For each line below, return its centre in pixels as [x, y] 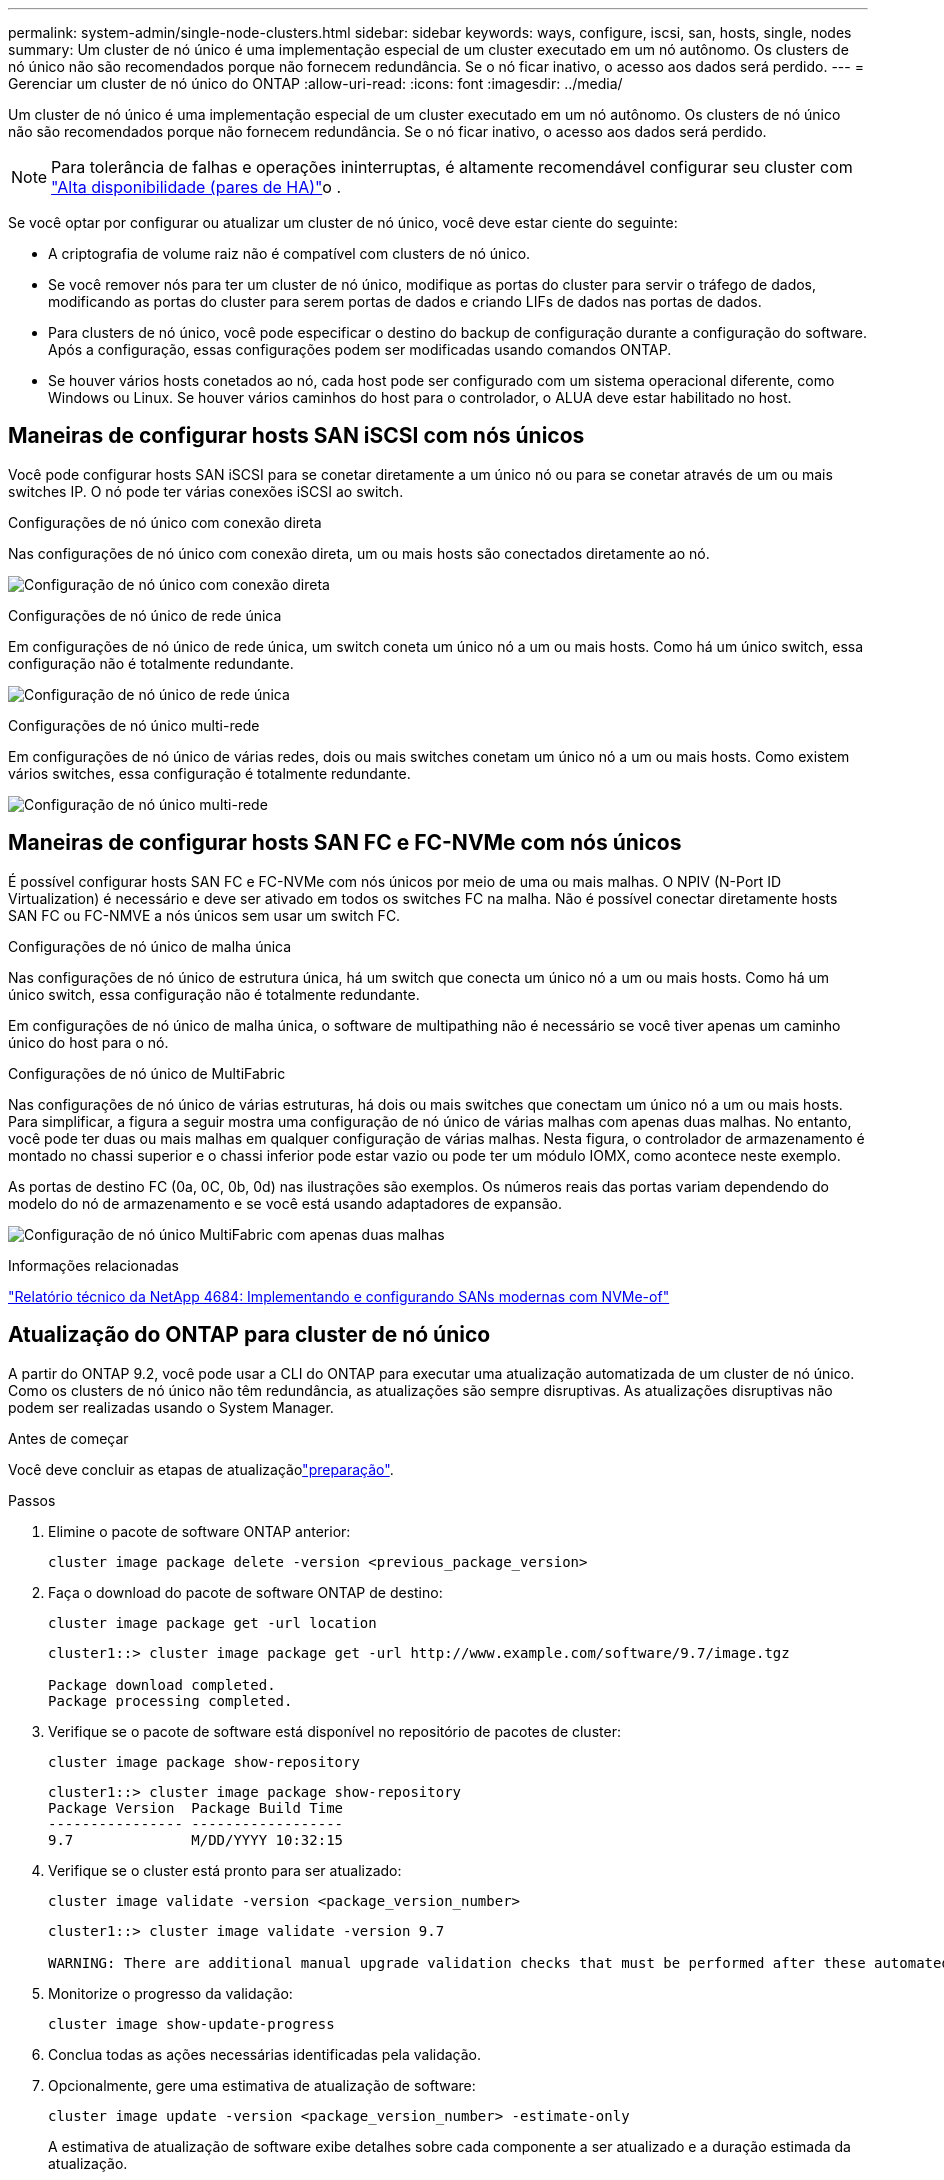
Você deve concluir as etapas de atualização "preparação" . [201, 1469]
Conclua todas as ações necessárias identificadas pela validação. [265, 2054]
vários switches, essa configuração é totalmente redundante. [209, 773]
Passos [32, 1500]
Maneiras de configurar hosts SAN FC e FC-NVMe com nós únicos [345, 843]
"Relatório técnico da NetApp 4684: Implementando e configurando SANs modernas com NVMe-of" [339, 1296]
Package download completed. [162, 1684]
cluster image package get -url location [212, 1622]
